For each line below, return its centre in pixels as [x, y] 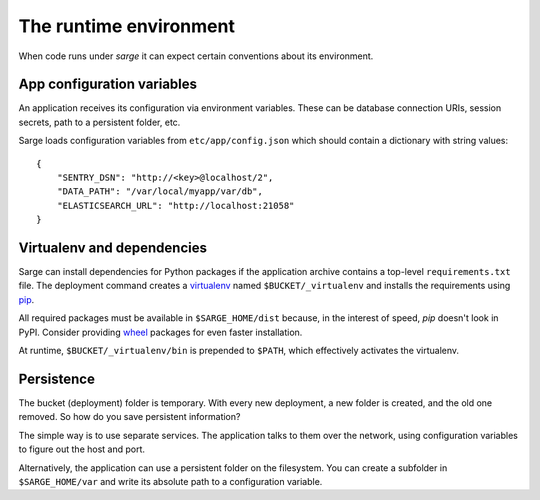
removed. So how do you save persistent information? [129, 417]
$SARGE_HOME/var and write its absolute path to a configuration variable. [170, 481]
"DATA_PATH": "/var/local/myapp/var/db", [160, 191]
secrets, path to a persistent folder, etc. [99, 122]
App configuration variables [108, 84]
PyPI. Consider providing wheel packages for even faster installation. [160, 332]
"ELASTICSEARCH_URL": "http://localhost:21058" [175, 205]
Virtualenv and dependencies [112, 248]
